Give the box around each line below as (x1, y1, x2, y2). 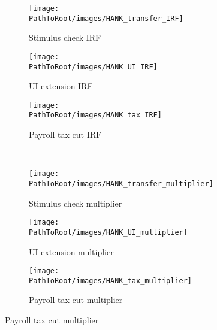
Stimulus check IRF (29, 31, 101, 44)
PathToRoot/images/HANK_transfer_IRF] (29, 14, 183, 23)
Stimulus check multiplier (29, 196, 122, 209)
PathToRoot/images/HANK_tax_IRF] (29, 111, 162, 120)
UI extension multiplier (29, 245, 114, 258)
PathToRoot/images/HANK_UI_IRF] (29, 62, 158, 71)
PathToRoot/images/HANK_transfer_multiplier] (29, 179, 213, 188)
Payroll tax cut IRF (29, 128, 102, 141)
